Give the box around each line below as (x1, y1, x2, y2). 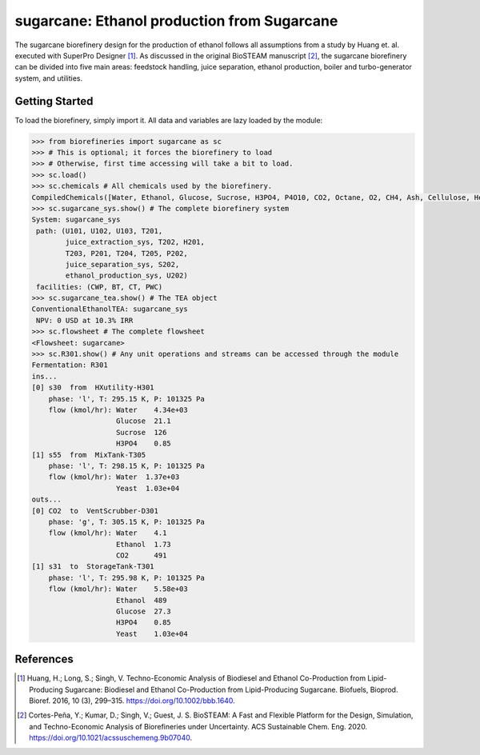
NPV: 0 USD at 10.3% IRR (36, 316, 134, 325)
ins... (31, 372, 58, 381)
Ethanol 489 (116, 596, 167, 605)
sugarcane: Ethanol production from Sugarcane (14, 12, 338, 30)
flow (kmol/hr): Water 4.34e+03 (48, 405, 188, 414)
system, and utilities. (14, 73, 83, 83)
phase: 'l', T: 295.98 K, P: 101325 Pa (48, 573, 206, 582)
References (14, 653, 74, 666)
